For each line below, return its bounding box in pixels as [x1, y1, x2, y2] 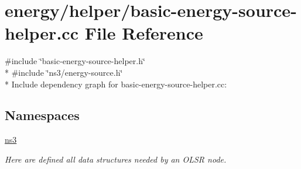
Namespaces [5, 106, 80, 124]
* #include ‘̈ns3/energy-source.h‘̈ [5, 66, 123, 78]
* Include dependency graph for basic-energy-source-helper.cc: [5, 78, 227, 90]
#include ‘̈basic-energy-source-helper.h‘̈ [5, 55, 145, 67]
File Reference [84, 21, 203, 45]
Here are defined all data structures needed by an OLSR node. [5, 153, 227, 165]
